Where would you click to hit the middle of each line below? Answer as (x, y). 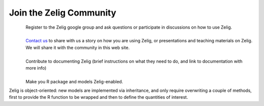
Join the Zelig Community (63, 13)
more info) (36, 68)
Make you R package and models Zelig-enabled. (74, 81)
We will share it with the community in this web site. (77, 47)
